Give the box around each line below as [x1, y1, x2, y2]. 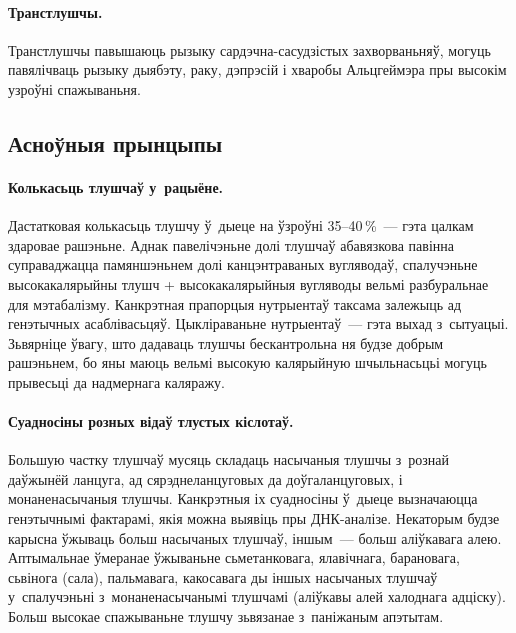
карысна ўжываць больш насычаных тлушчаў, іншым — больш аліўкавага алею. [8, 527, 502, 548]
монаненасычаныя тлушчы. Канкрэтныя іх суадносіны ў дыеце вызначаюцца [8, 488, 478, 509]
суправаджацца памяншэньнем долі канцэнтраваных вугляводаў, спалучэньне [8, 254, 478, 275]
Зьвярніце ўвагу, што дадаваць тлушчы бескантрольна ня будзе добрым [8, 332, 444, 353]
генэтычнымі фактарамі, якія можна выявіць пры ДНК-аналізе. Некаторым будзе [8, 508, 500, 529]
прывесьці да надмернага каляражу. [8, 371, 225, 392]
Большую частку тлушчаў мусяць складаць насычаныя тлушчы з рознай [8, 449, 450, 470]
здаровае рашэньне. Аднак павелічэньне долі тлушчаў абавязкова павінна [8, 234, 454, 255]
